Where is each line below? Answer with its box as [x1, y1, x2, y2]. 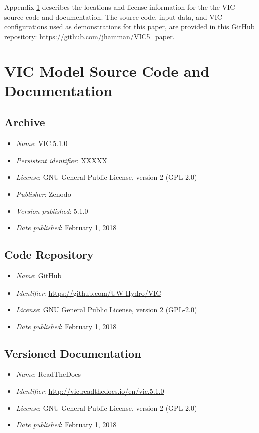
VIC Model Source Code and [4, 60, 210, 81]
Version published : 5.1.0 [16, 205, 88, 216]
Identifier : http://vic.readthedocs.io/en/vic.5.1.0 [16, 386, 164, 396]
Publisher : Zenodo [16, 188, 71, 199]
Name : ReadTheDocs [16, 369, 81, 379]
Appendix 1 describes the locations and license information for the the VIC [4, 2, 235, 12]
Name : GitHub [16, 270, 62, 280]
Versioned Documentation [4, 345, 141, 361]
